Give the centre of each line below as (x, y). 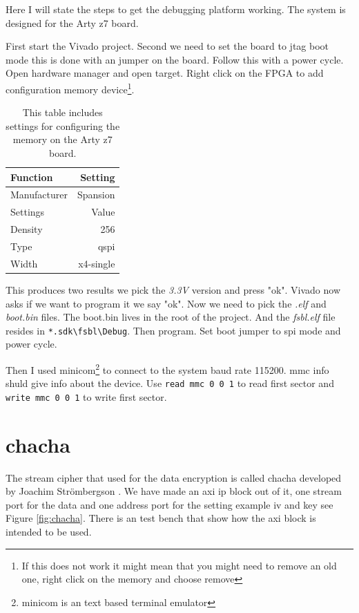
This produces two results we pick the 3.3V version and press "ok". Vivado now (173, 289)
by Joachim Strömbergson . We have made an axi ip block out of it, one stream (174, 491)
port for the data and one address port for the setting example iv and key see (169, 504)
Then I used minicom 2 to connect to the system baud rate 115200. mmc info (167, 368)
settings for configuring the (63, 125)
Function (32, 177)
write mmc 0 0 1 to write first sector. (86, 396)
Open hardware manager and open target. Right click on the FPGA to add (165, 73)
